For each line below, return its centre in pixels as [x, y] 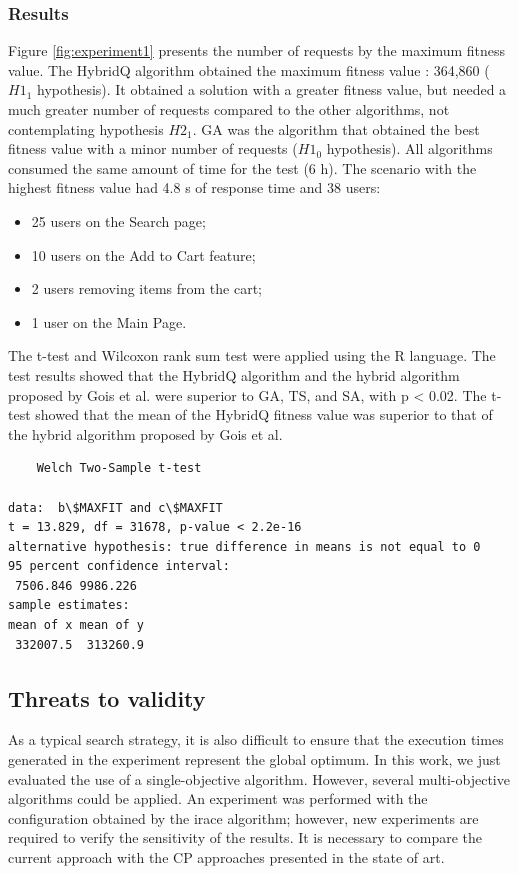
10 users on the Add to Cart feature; [143, 254]
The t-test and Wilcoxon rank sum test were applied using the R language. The [252, 355]
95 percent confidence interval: [119, 566]
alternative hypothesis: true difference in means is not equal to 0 [244, 546]
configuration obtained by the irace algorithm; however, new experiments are [243, 817]
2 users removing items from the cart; [146, 288]
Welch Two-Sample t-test [119, 468]
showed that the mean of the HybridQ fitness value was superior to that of [264, 414]
